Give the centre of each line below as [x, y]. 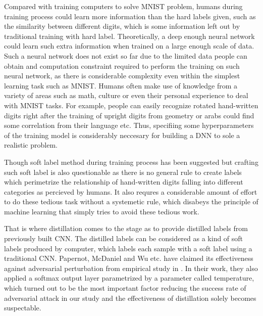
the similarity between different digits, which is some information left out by [122, 26]
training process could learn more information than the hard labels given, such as [130, 16]
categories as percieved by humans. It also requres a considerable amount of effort [131, 191]
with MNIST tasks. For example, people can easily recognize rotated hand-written [131, 105]
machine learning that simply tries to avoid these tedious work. [102, 211]
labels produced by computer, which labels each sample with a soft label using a [128, 248]
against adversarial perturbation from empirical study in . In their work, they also [131, 268]
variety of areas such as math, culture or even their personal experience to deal [126, 95]
